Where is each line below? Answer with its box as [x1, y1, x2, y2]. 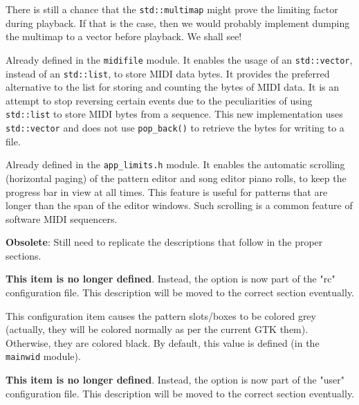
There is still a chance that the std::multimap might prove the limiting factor [6, 2, 338, 16]
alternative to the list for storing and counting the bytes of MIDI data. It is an [6, 80, 340, 94]
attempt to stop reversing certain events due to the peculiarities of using [6, 93, 313, 107]
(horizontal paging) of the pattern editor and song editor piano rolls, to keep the [6, 170, 347, 185]
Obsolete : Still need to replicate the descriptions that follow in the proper [6, 235, 323, 249]
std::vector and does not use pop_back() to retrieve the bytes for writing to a [6, 120, 344, 134]
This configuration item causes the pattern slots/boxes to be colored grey [6, 308, 316, 323]
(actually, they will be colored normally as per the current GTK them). [6, 322, 309, 336]
